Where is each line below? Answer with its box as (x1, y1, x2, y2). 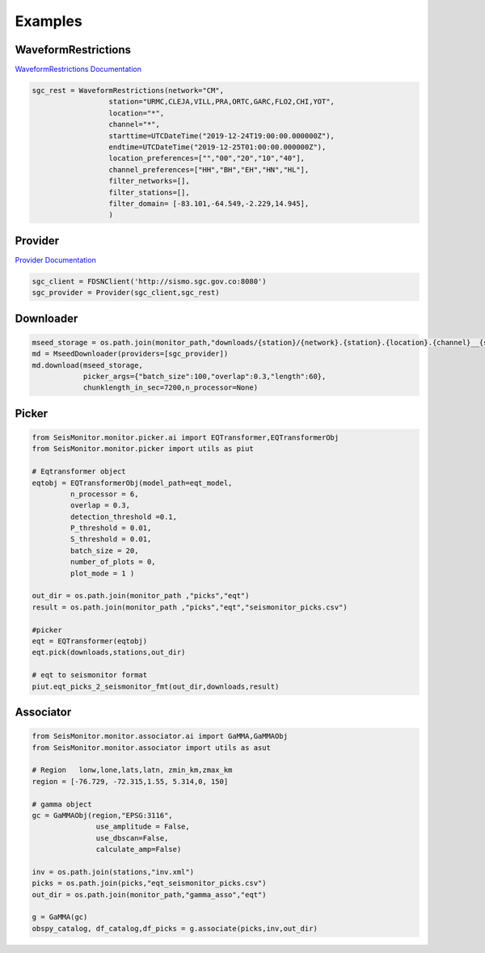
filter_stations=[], (108, 188, 190, 197)
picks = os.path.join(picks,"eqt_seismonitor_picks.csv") (32, 879, 267, 888)
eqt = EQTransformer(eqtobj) (32, 637, 148, 646)
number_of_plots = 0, (70, 558, 157, 567)
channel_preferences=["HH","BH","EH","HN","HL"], (108, 165, 310, 174)
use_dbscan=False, (95, 833, 169, 842)
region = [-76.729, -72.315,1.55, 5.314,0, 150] (32, 777, 229, 786)
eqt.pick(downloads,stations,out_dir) (32, 647, 186, 657)
